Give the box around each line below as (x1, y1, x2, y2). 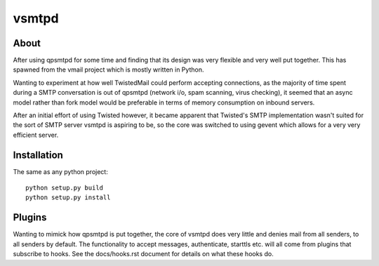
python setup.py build (25, 184, 104, 192)
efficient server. (13, 131, 59, 139)
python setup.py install (25, 194, 111, 201)
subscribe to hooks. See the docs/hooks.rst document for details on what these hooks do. (13, 250, 274, 258)
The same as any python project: (13, 167, 108, 175)
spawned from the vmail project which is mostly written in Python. (13, 65, 204, 74)
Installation (13, 149, 63, 161)
